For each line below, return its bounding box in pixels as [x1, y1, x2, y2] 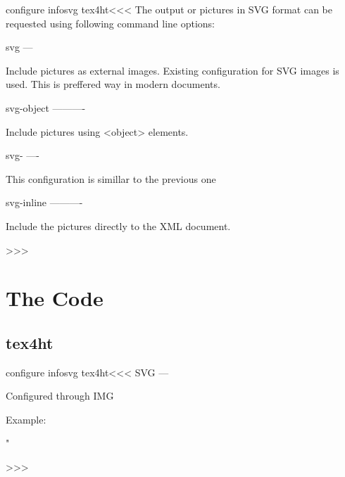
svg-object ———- [6, 100, 86, 115]
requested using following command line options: [6, 15, 215, 30]
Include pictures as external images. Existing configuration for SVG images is [6, 63, 339, 77]
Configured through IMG [6, 388, 114, 403]
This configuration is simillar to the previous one [6, 171, 216, 186]
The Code [6, 284, 103, 312]
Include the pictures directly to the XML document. [6, 218, 231, 233]
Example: [6, 412, 46, 426]
